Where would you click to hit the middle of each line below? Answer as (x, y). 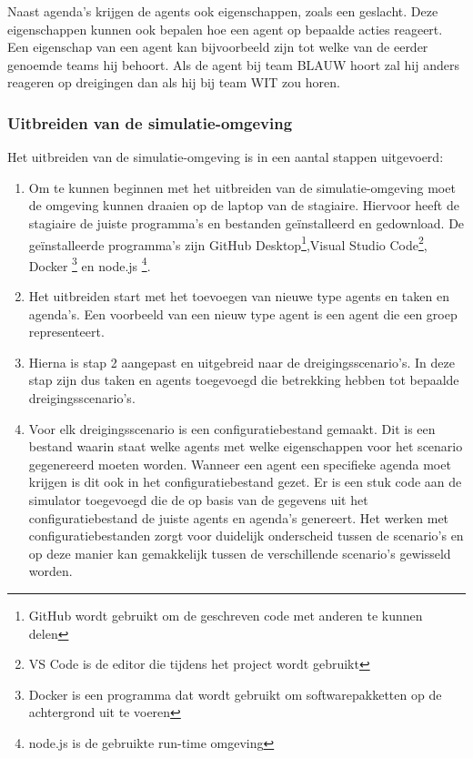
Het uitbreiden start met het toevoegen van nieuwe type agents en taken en (239, 296)
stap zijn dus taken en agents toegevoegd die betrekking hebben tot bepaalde (244, 380)
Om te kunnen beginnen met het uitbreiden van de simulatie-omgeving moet (242, 187)
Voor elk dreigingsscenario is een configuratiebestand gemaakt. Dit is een (232, 428)
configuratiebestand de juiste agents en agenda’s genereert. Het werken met (239, 517)
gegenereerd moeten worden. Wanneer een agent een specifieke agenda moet (240, 464)
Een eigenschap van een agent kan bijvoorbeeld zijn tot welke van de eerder (218, 47)
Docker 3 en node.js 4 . (90, 264)
